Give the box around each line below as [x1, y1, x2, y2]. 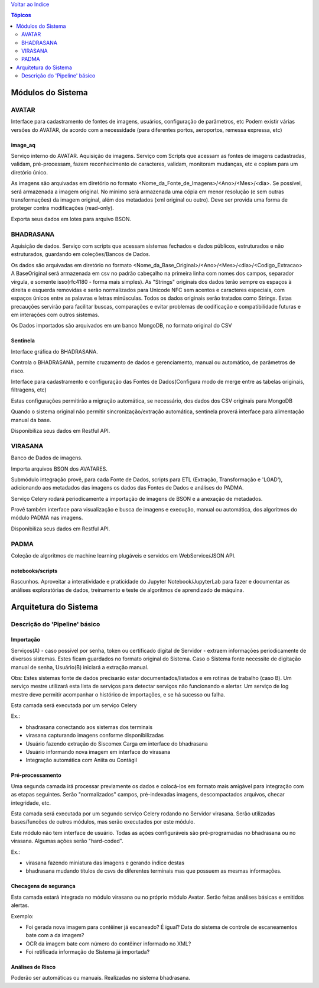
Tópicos [11, 12, 32, 19]
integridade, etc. [11, 799, 51, 806]
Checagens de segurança [11, 883, 76, 890]
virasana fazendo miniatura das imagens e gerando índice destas [25, 859, 185, 866]
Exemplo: [11, 912, 34, 919]
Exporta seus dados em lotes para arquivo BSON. [11, 215, 132, 222]
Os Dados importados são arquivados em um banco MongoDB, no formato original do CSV [11, 322, 232, 329]
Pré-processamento [11, 772, 61, 779]
